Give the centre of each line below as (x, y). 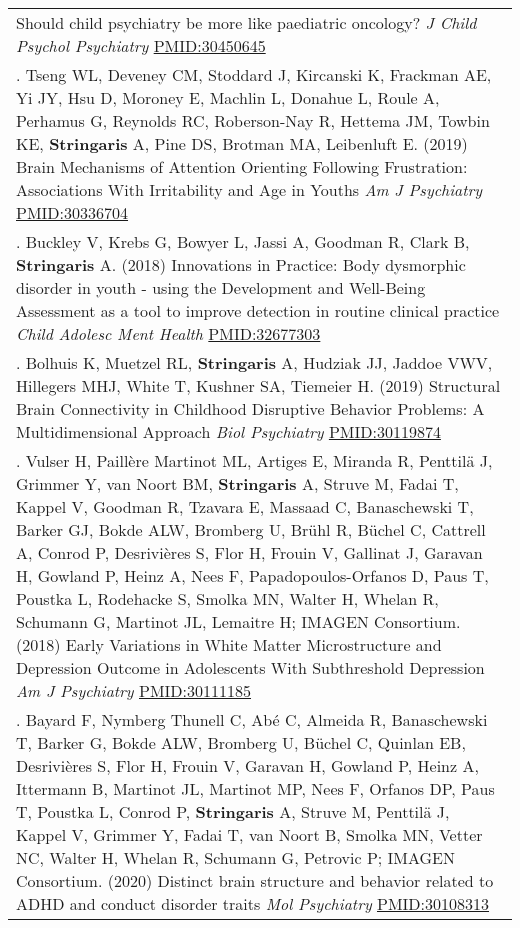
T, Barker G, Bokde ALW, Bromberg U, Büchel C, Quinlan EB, (241, 742)
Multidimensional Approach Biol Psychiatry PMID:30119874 (228, 431)
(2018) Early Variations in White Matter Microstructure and (229, 644)
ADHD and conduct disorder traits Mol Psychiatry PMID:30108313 (253, 903)
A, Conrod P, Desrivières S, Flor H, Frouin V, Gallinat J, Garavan (249, 552)
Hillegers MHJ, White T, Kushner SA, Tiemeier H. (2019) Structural (258, 385)
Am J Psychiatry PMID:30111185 (134, 690)
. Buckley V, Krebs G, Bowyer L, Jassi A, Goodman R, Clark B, (243, 241)
